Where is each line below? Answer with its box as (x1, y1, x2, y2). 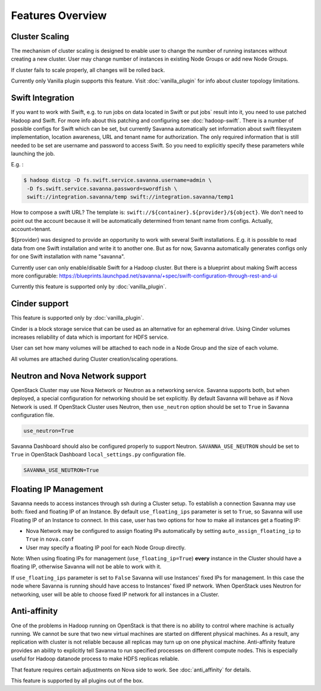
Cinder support (11, 299, 69, 309)
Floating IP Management (11, 484, 103, 494)
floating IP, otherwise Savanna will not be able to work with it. (11, 563, 162, 570)
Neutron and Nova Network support (11, 371, 147, 381)
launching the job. (11, 150, 55, 157)
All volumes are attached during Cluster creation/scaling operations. (11, 355, 178, 362)
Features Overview (11, 9, 107, 22)
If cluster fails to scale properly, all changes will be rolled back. (11, 66, 165, 74)
